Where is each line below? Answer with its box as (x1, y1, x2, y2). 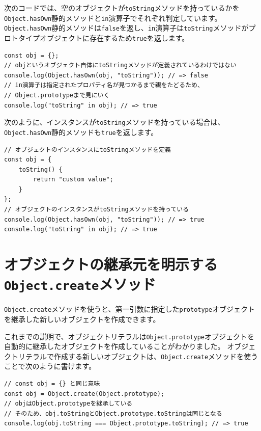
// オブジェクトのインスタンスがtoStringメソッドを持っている (4, 206, 189, 213)
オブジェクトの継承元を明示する (4, 254, 218, 275)
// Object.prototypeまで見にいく (4, 92, 110, 99)
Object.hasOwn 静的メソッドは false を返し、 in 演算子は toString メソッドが (4, 22, 249, 33)
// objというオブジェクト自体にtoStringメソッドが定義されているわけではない (4, 62, 237, 69)
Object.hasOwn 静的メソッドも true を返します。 (4, 126, 158, 137)
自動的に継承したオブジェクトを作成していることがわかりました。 (4, 341, 225, 352)
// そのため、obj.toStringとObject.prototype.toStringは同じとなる (4, 410, 222, 417)
